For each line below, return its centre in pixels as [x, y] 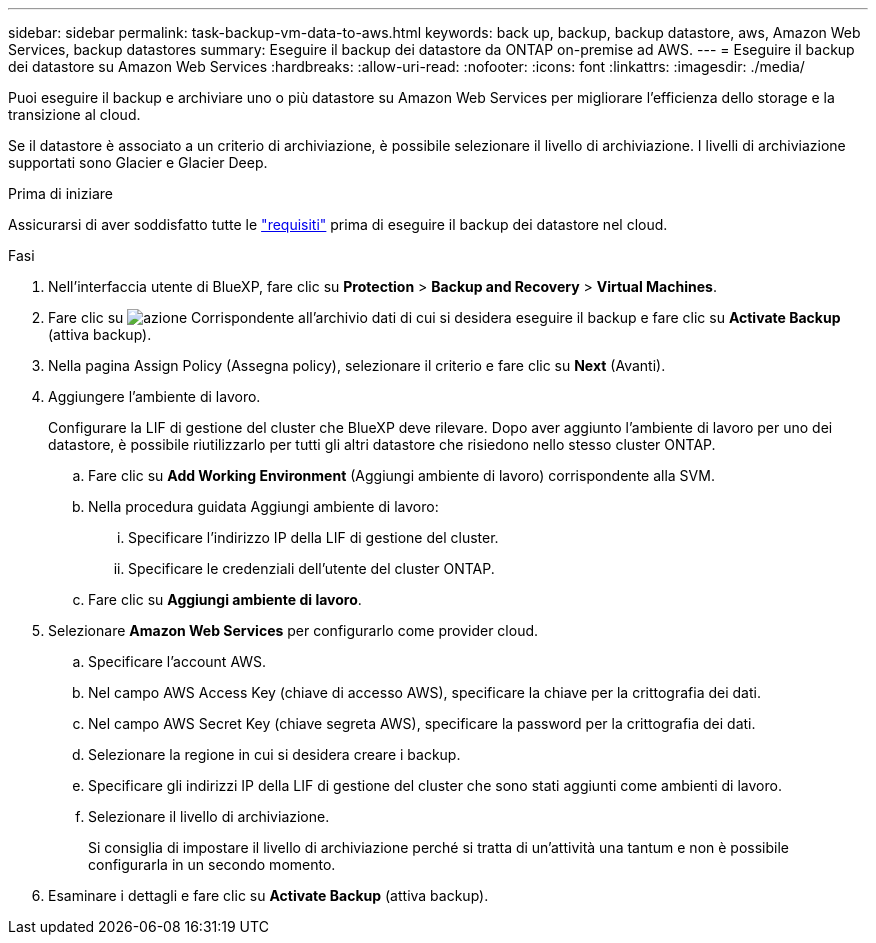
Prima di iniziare [60, 193]
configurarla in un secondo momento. [212, 864]
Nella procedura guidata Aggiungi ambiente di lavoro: [263, 506]
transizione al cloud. [74, 114]
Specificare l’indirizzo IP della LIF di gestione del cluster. [313, 537]
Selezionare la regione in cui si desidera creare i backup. [274, 754]
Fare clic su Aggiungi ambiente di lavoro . [225, 599]
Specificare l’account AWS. [177, 661]
